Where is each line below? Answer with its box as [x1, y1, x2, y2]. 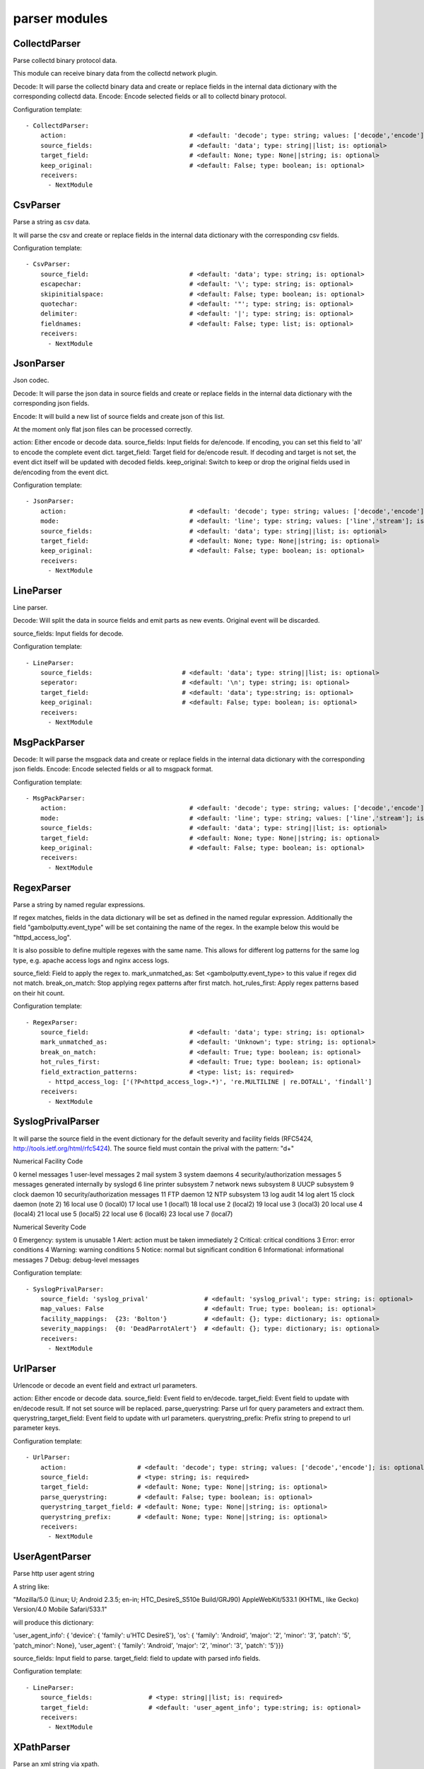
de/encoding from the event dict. [13, 468, 110, 476]
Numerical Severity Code [13, 1223, 86, 1231]
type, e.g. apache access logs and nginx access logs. [13, 956, 170, 964]
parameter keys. [13, 1424, 61, 1432]
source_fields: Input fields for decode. [13, 629, 124, 638]
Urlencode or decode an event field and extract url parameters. [13, 1381, 198, 1390]
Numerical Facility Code [13, 1157, 83, 1165]
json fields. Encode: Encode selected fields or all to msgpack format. [13, 765, 213, 773]
